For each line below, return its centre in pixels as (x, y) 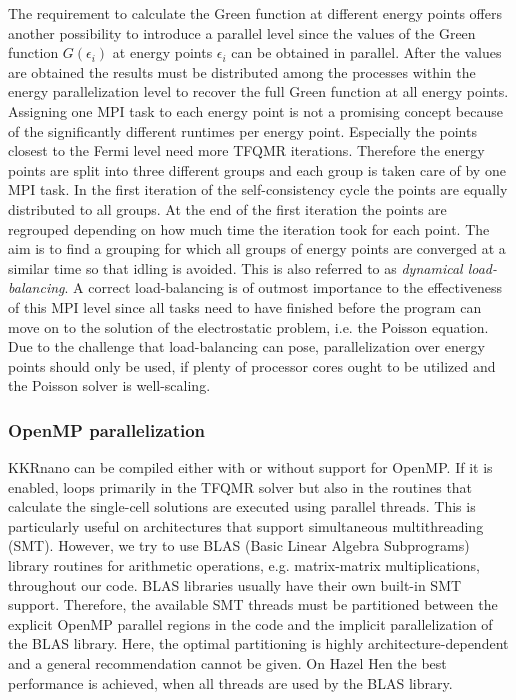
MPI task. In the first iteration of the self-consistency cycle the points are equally (258, 189)
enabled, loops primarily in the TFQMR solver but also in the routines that (240, 486)
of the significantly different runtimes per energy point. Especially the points (242, 130)
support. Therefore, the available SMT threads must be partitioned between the (253, 604)
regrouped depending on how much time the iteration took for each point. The (249, 228)
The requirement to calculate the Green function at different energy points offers (255, 13)
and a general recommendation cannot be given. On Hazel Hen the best (227, 663)
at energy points (162, 52)
